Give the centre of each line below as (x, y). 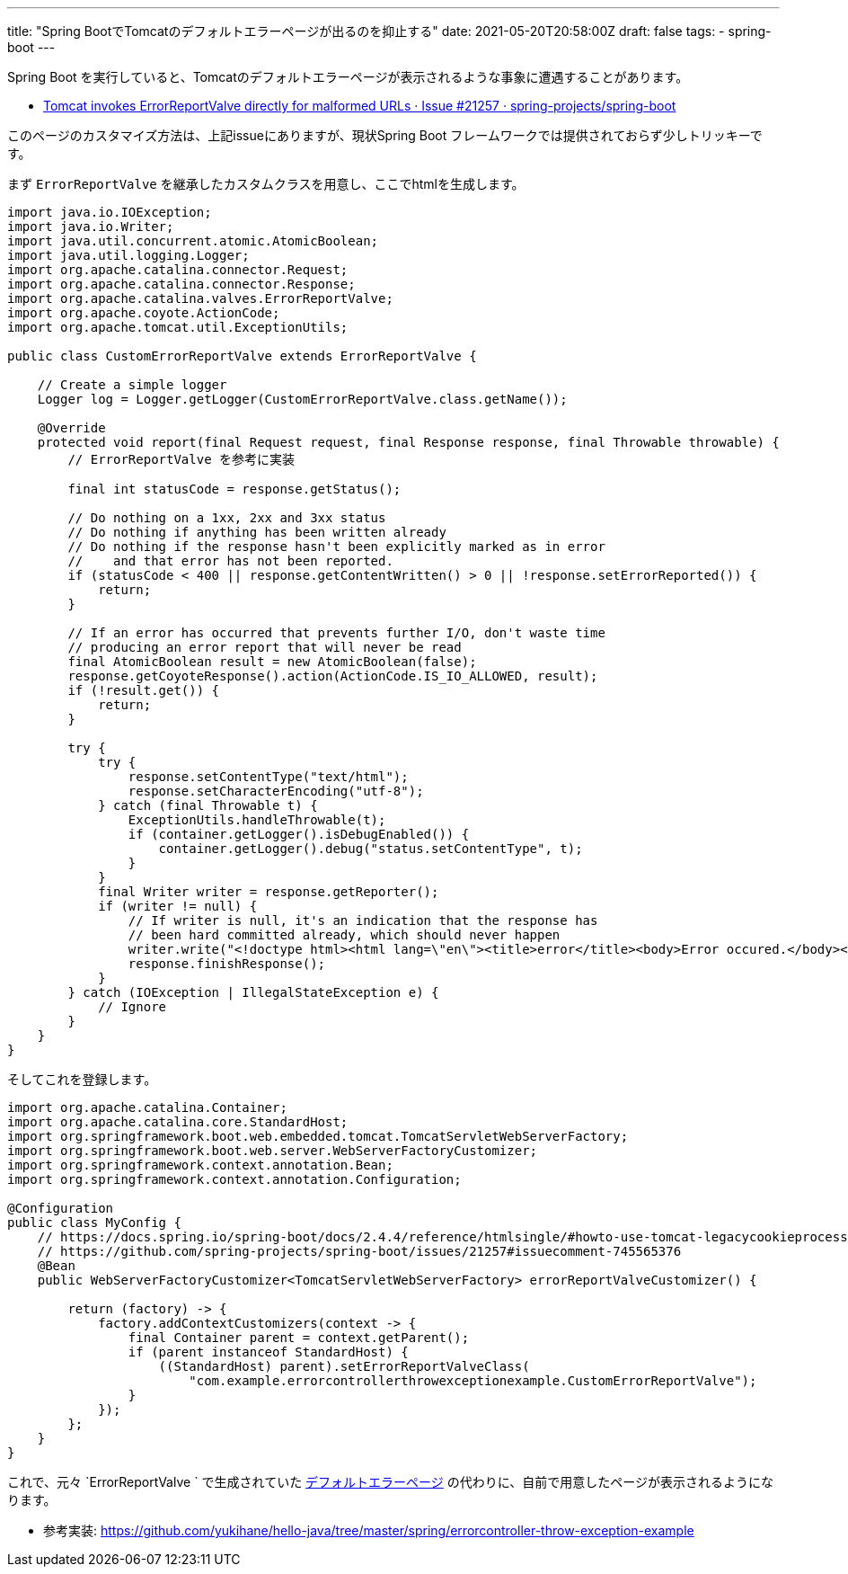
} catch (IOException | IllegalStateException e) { (253, 992)
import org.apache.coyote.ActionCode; (144, 313)
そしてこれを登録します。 (82, 1079)
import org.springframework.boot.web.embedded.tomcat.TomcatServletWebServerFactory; (318, 1136)
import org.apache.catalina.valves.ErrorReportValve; (200, 298)
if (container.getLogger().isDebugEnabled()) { (299, 834)
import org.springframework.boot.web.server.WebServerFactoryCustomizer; (273, 1151)
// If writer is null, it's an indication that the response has (363, 920)
